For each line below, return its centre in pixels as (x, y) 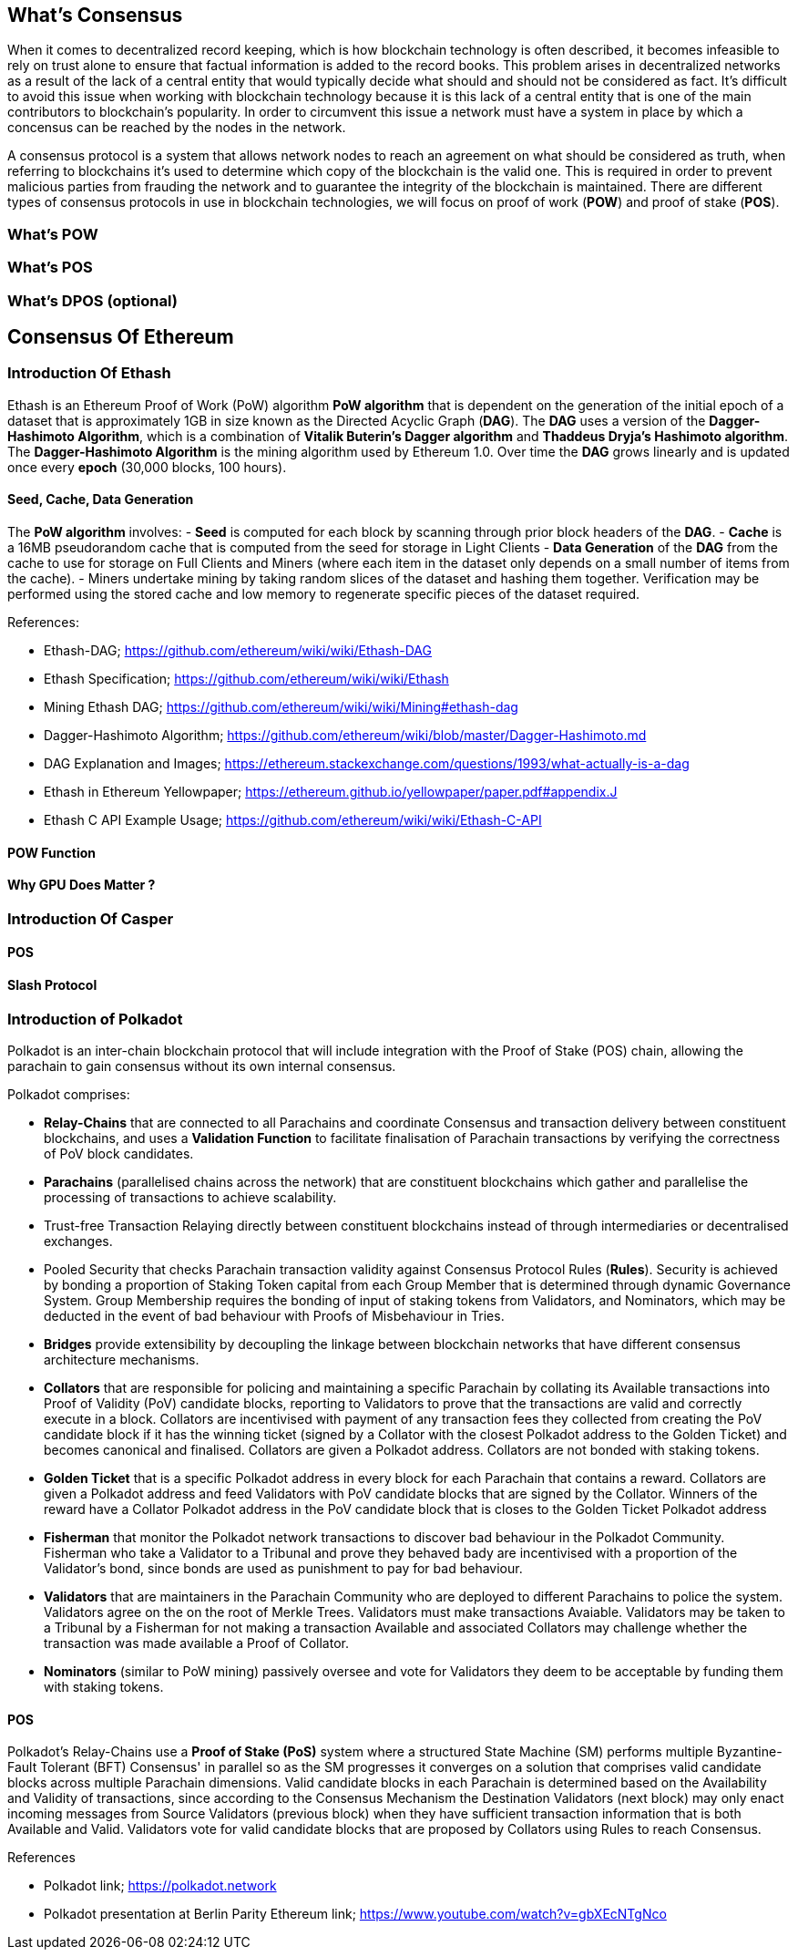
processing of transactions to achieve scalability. (190, 1198)
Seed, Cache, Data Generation (101, 500)
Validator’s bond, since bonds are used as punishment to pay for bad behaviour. (283, 1569)
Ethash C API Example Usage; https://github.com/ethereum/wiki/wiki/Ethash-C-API (293, 819)
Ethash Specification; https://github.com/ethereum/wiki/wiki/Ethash (246, 678)
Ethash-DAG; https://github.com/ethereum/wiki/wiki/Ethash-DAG (238, 650)
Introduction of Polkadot (95, 1019)
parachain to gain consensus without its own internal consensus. (202, 1066)
